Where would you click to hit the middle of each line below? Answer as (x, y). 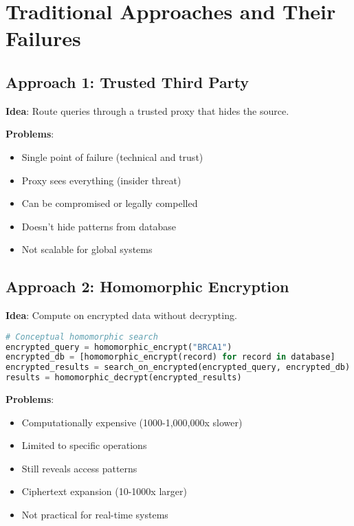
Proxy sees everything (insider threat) (101, 180)
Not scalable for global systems (87, 249)
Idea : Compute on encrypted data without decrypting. (121, 315)
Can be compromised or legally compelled (110, 203)
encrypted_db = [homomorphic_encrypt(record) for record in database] (170, 357)
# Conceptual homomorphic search (82, 337)
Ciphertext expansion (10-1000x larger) (104, 491)
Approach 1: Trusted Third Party (128, 81)
